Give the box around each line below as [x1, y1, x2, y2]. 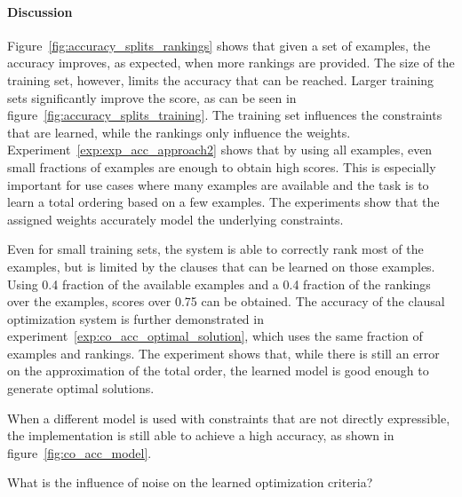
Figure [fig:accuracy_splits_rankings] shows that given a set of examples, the [7, 35, 431, 54]
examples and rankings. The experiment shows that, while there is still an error [7, 343, 440, 362]
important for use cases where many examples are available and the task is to [7, 175, 429, 193]
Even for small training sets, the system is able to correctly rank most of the [7, 240, 424, 258]
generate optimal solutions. [7, 379, 155, 398]
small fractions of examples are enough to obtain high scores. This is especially [7, 157, 436, 176]
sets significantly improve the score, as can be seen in [7, 88, 297, 106]
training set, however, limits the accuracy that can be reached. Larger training [7, 70, 434, 89]
